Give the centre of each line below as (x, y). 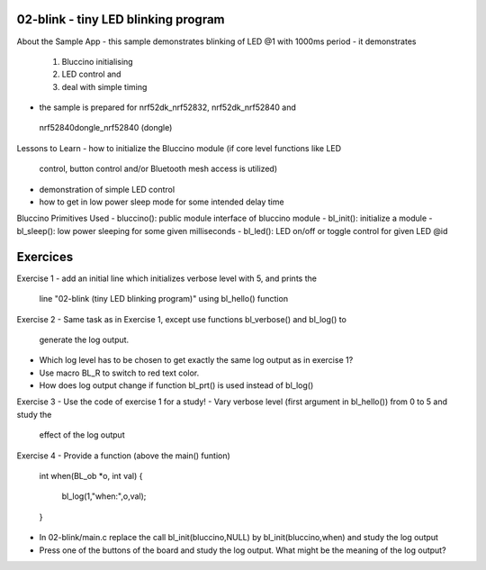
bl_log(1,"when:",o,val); (104, 496)
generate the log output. (84, 339)
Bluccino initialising (98, 61)
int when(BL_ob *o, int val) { (91, 476)
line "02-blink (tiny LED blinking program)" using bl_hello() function (163, 299)
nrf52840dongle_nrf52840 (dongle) (106, 128)
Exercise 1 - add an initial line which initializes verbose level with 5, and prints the (166, 278)
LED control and (91, 74)
